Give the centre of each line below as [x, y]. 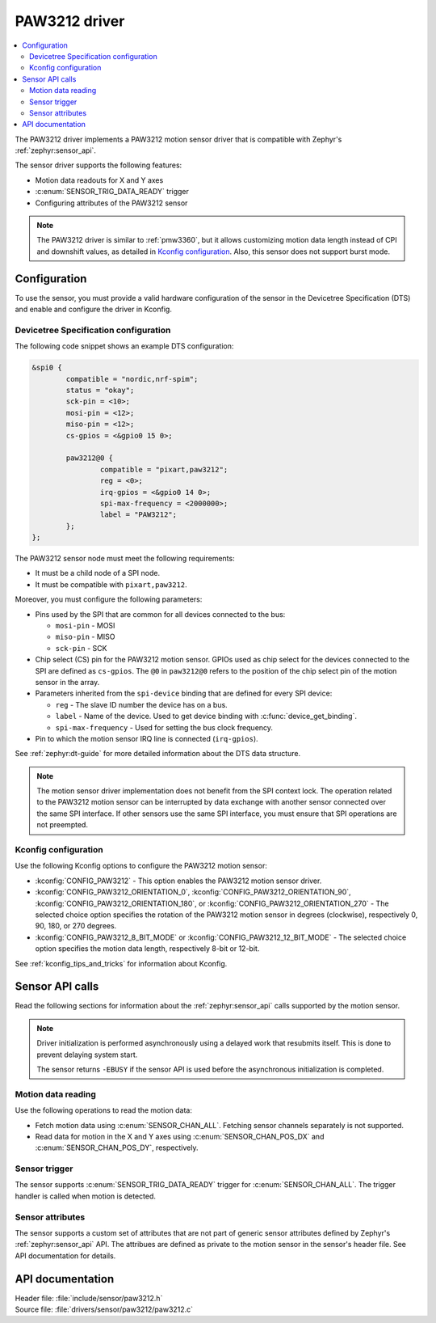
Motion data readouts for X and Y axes [99, 180]
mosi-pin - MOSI [85, 626]
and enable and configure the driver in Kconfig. [94, 309]
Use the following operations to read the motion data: [104, 1110]
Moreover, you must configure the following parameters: [109, 599]
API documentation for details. [65, 1255]
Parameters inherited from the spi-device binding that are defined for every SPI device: [184, 693]
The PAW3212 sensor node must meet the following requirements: [125, 559]
